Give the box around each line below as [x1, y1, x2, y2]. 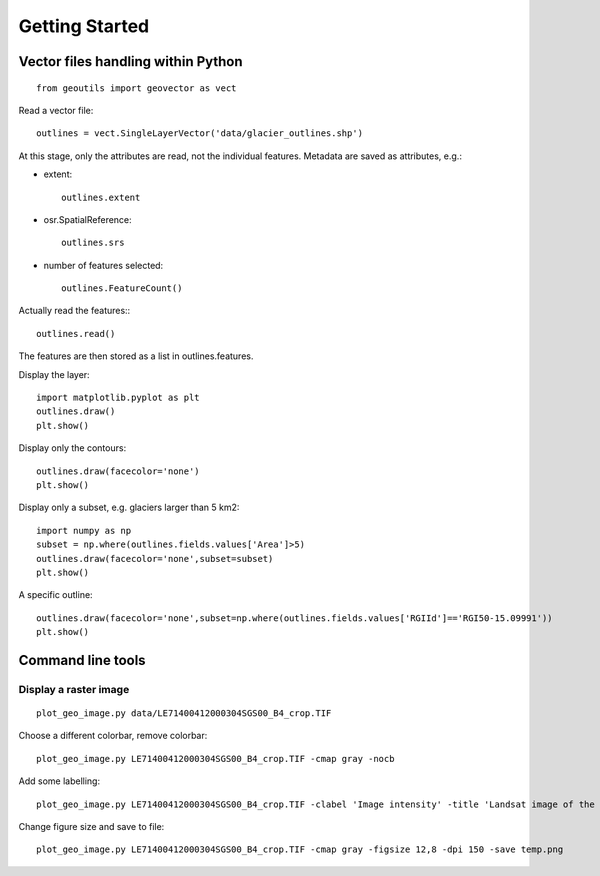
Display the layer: [18, 368, 90, 380]
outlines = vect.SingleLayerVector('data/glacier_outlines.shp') [36, 128, 364, 139]
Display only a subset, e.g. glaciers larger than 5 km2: [18, 501, 240, 514]
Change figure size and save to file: [18, 821, 165, 833]
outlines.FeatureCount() [61, 283, 183, 294]
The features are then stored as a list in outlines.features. [18, 350, 254, 362]
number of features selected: [43, 259, 164, 271]
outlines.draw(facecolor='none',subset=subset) [36, 553, 274, 564]
